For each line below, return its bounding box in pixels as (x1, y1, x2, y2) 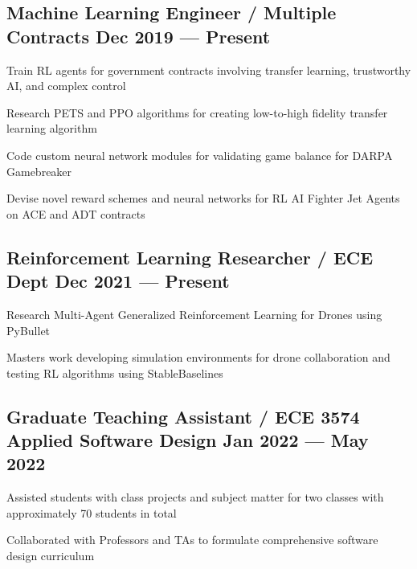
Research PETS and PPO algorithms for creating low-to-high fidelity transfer (6, 104, 388, 121)
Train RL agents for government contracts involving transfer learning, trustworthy (6, 61, 411, 78)
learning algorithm (6, 120, 97, 137)
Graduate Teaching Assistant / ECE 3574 (6, 403, 360, 428)
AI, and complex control (6, 77, 126, 94)
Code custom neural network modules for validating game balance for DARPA (6, 146, 393, 163)
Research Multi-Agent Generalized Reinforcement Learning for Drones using (6, 305, 382, 322)
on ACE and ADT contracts (6, 205, 145, 222)
